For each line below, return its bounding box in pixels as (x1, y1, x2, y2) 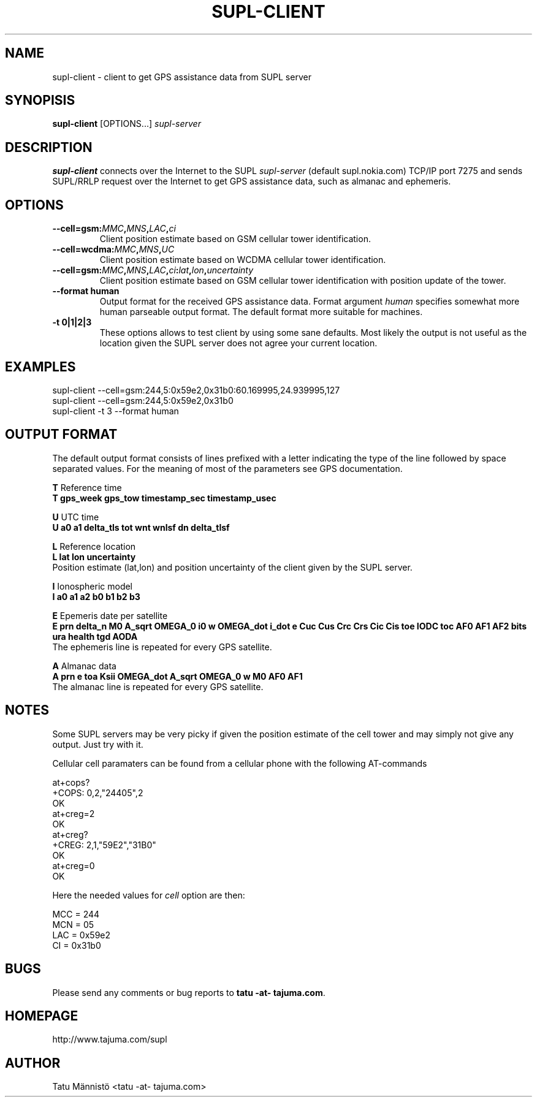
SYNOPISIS (5, 93, 75, 108)
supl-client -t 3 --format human (52, 405, 179, 416)
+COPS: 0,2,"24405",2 (52, 787, 143, 798)
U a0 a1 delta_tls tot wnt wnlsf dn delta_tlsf (52, 522, 230, 533)
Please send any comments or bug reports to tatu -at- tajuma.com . (52, 987, 326, 998)
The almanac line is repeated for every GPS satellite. (52, 681, 264, 692)
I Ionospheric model (52, 580, 133, 591)
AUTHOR (5, 1055, 61, 1071)
